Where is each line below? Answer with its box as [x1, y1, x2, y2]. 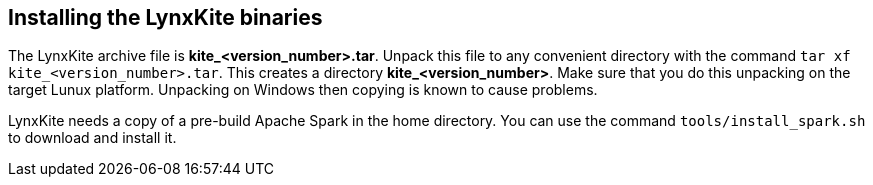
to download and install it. [8, 129, 177, 147]
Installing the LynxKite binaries [8, 5, 323, 30]
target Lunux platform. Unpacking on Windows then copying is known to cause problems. [8, 81, 598, 99]
